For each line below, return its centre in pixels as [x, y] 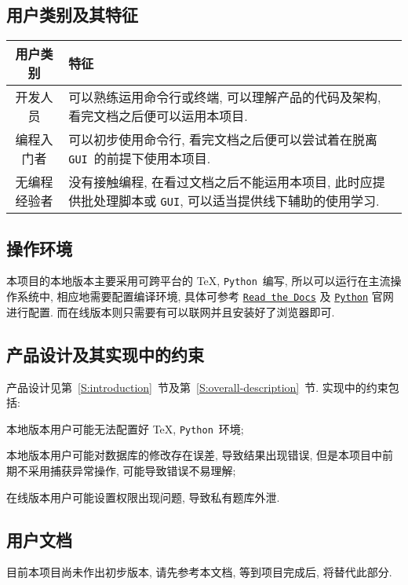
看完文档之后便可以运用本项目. [158, 116]
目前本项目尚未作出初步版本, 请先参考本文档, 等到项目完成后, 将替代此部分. [199, 572]
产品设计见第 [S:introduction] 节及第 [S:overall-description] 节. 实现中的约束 [197, 387]
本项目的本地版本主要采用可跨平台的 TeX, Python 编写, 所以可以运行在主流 [199, 281]
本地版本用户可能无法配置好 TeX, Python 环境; [125, 428]
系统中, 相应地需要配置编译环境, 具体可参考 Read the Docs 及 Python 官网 [205, 296]
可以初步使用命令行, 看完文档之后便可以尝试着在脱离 [223, 140]
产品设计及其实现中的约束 [105, 354]
